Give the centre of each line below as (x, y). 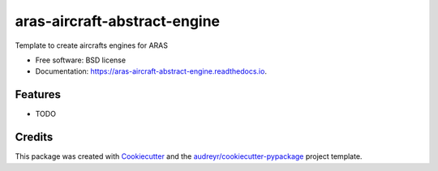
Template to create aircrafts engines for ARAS (91, 45)
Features (38, 94)
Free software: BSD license (80, 60)
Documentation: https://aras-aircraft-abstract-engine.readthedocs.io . (151, 71)
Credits (34, 137)
